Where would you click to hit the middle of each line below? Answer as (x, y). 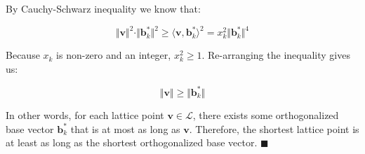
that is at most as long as (125, 128)
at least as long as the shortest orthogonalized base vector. (132, 142)
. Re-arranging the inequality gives (276, 55)
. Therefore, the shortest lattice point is (274, 128)
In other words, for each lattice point (85, 114)
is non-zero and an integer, (114, 55)
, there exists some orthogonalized (266, 114)
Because (23, 55)
